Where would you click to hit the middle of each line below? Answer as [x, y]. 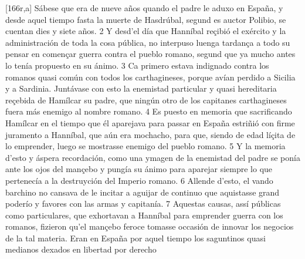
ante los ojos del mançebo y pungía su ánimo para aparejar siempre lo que [139, 169]
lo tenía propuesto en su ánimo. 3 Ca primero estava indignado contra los [137, 65]
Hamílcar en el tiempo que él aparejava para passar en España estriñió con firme [150, 122]
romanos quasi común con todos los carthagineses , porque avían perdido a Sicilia [150, 77]
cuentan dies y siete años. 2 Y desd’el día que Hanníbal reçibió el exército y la [146, 31]
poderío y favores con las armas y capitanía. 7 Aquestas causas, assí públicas [143, 203]
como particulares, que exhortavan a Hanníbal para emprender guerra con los [144, 215]
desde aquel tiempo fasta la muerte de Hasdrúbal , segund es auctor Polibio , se [146, 19]
